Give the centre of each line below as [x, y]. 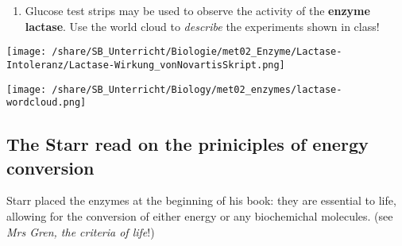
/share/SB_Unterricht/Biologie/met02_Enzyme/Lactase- [197, 52]
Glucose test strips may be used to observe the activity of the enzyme [197, 10]
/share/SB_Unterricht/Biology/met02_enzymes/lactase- [197, 89]
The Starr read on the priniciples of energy [187, 144]
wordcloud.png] [46, 103]
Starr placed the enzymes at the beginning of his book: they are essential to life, [201, 200]
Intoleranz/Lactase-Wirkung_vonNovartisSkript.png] [146, 65]
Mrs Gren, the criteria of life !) [81, 231]
